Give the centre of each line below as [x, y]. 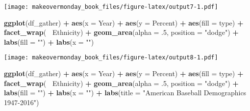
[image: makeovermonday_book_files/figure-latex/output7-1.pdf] [111, 7]
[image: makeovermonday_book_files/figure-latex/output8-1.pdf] [111, 58]
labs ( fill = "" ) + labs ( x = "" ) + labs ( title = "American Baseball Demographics [125, 93]
